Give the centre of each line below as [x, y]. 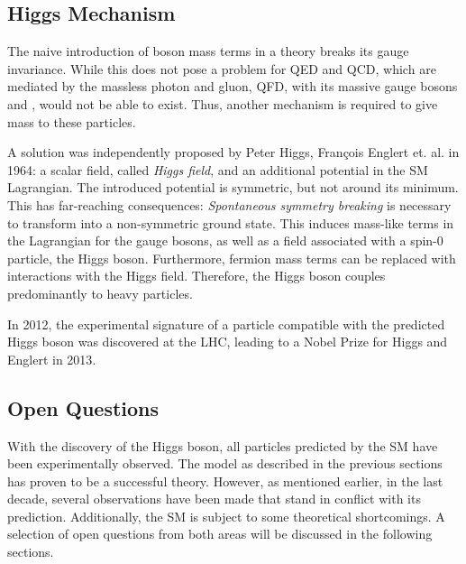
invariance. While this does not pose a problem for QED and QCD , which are [222, 68]
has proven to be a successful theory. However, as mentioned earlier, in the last [225, 481]
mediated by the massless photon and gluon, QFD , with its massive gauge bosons [233, 86]
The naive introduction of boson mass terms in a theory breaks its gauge [208, 51]
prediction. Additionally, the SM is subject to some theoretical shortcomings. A [226, 516]
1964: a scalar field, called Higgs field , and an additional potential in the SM [218, 169]
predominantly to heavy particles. [100, 293]
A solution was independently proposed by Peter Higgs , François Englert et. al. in [233, 152]
